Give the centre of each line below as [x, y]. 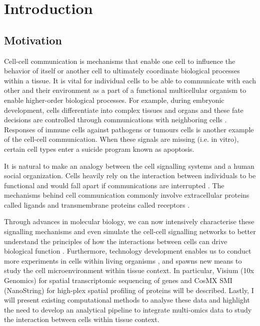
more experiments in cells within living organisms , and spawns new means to [123, 260]
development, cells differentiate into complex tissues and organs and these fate [124, 110]
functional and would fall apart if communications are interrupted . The [114, 185]
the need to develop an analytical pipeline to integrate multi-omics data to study [128, 309]
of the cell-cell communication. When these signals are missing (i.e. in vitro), [121, 139]
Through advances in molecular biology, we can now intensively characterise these [129, 221]
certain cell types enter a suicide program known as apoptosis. [99, 149]
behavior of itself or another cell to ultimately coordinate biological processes [122, 71]
